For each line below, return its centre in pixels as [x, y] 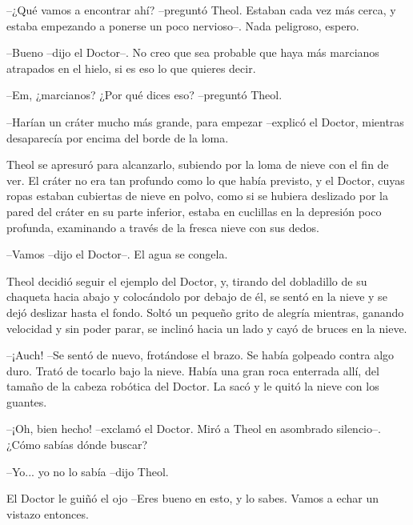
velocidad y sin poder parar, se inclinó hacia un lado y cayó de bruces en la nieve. [207, 328]
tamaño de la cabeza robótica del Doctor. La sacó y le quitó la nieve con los [193, 386]
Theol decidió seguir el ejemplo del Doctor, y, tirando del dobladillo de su [187, 281]
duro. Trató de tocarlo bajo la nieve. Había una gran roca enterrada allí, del [193, 370]
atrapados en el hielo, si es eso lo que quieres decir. [131, 68]
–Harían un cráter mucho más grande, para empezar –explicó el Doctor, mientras [205, 121]
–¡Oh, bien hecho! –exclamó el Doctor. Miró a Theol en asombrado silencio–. [194, 429]
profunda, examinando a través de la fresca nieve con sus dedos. [163, 227]
